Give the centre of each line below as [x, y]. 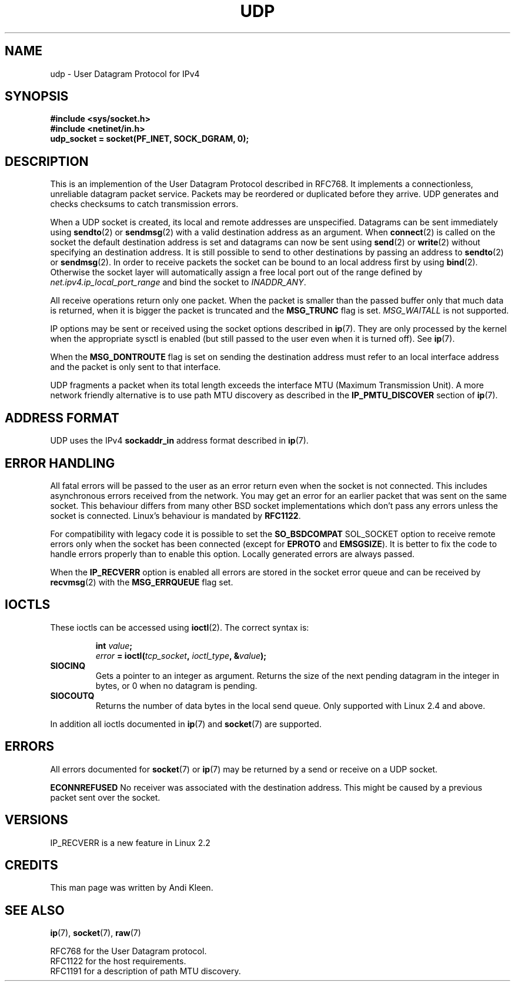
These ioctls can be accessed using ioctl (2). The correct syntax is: [180, 627]
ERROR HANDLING [60, 463]
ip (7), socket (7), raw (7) [96, 933]
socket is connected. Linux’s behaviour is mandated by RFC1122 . [175, 515]
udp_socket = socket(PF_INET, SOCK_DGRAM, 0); [150, 139]
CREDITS [31, 865]
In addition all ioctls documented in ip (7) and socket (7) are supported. [186, 724]
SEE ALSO [35, 910]
